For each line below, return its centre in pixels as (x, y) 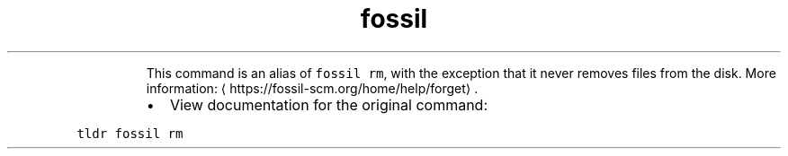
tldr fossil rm (130, 133)
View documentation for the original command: (329, 104)
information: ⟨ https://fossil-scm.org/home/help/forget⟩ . (312, 88)
